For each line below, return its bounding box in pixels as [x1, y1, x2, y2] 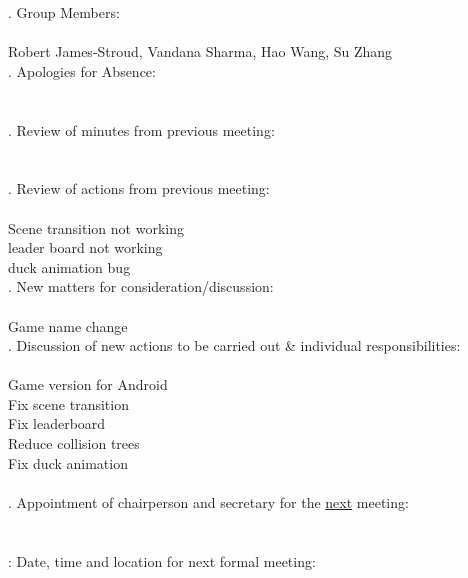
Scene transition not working [8, 217, 184, 238]
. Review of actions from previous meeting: [8, 178, 270, 199]
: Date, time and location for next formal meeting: [8, 550, 316, 571]
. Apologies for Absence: [8, 60, 156, 81]
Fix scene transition [8, 393, 129, 414]
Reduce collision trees [8, 433, 140, 454]
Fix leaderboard [8, 413, 106, 434]
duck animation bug [8, 256, 131, 277]
